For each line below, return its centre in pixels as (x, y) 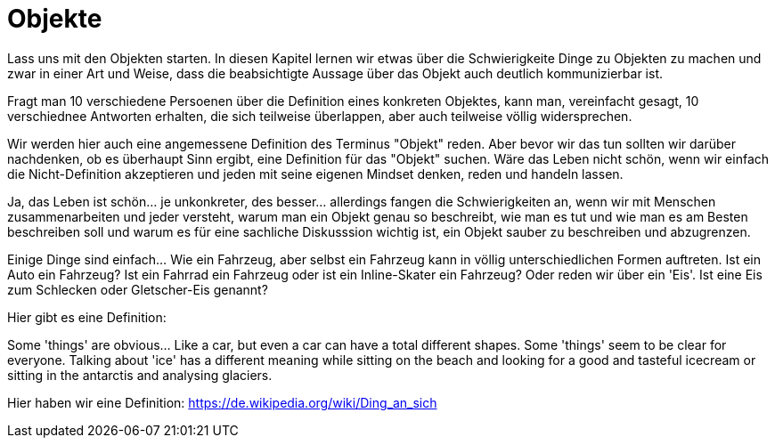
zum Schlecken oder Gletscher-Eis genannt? (138, 289)
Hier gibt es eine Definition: (87, 317)
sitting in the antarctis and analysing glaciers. (140, 375)
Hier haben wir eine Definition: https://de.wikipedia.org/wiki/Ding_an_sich (222, 402)
